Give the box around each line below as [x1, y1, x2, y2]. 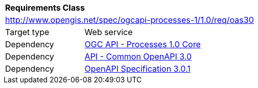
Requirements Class [5, 3, 85, 13]
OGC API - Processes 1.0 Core [84, 39, 201, 49]
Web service [84, 27, 133, 37]
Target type [5, 27, 50, 37]
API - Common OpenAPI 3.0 [84, 51, 192, 62]
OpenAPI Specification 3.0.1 [84, 64, 191, 74]
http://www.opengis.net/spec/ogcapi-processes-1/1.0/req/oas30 [5, 15, 254, 25]
